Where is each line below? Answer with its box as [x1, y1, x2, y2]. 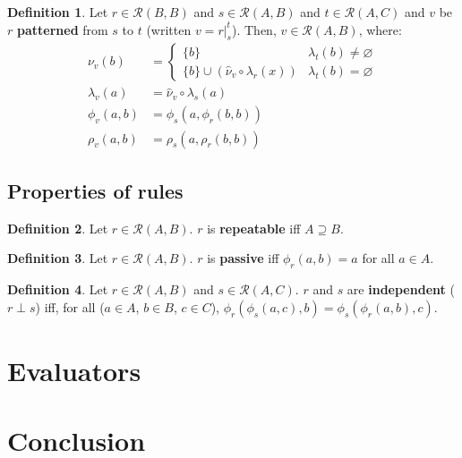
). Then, [232, 20, 277, 38]
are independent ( [346, 280, 455, 299]
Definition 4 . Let [7, 280, 108, 299]
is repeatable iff [207, 218, 301, 237]
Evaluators [7, 352, 141, 388]
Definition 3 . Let [7, 249, 108, 267]
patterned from [17, 20, 108, 38]
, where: [358, 20, 402, 38]
